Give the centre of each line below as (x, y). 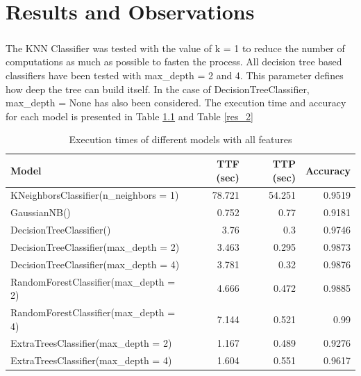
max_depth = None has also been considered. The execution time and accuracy (176, 103)
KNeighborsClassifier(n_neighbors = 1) (95, 195)
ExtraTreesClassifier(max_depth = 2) (91, 343)
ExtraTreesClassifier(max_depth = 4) (91, 360)
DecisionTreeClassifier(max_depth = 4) (95, 264)
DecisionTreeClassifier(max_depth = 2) (95, 246)
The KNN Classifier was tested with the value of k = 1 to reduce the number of (175, 48)
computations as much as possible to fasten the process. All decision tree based (174, 62)
